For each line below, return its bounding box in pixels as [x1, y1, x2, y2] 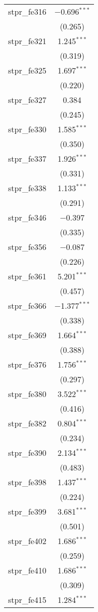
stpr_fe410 [8, 564, 46, 576]
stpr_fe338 [8, 182, 46, 194]
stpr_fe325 [8, 64, 46, 76]
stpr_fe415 [8, 594, 46, 605]
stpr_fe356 [8, 241, 46, 253]
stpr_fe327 [8, 94, 46, 105]
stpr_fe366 [8, 300, 46, 311]
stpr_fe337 [8, 153, 46, 164]
